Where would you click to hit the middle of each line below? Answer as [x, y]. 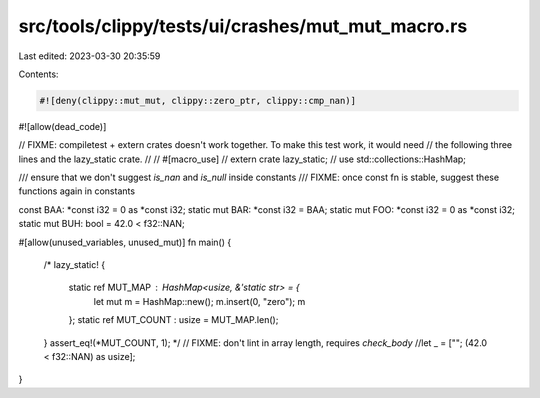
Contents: [38, 74]
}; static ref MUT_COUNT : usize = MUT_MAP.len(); [173, 320]
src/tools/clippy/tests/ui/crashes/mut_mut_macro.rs [243, 26]
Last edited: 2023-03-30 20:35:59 [89, 56]
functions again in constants [76, 191]
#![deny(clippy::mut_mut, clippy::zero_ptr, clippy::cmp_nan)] [198, 100]
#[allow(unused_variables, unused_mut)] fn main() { [125, 242]
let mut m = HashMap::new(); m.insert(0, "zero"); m [199, 301]
